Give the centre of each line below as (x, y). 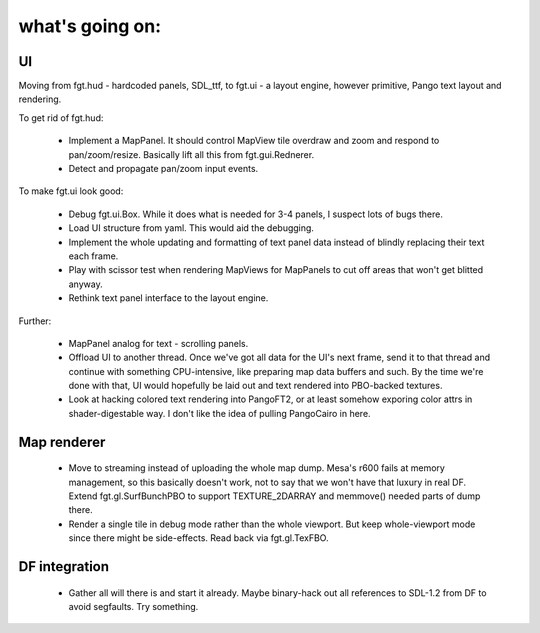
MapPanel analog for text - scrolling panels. (158, 343)
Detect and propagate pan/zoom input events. (163, 169)
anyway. (86, 284)
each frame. (93, 256)
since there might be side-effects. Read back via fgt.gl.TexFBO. (198, 538)
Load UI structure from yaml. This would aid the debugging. (191, 228)
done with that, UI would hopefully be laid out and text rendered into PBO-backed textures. (255, 386)
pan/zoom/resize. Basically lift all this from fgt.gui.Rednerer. (191, 154)
